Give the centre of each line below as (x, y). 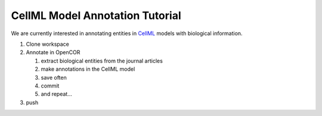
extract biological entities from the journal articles (102, 61)
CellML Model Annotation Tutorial (96, 15)
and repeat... (57, 94)
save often (54, 77)
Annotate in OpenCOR (53, 52)
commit (50, 86)
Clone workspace (48, 44)
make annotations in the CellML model (88, 69)
